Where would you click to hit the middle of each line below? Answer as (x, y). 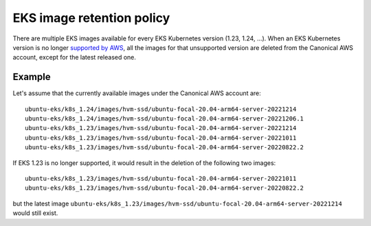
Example (32, 77)
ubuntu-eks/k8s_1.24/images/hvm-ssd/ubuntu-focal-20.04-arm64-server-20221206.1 (165, 119)
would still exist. (35, 213)
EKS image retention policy (91, 18)
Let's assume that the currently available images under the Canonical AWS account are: (137, 93)
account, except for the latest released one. (75, 58)
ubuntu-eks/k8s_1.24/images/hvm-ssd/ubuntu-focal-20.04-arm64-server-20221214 (161, 109)
